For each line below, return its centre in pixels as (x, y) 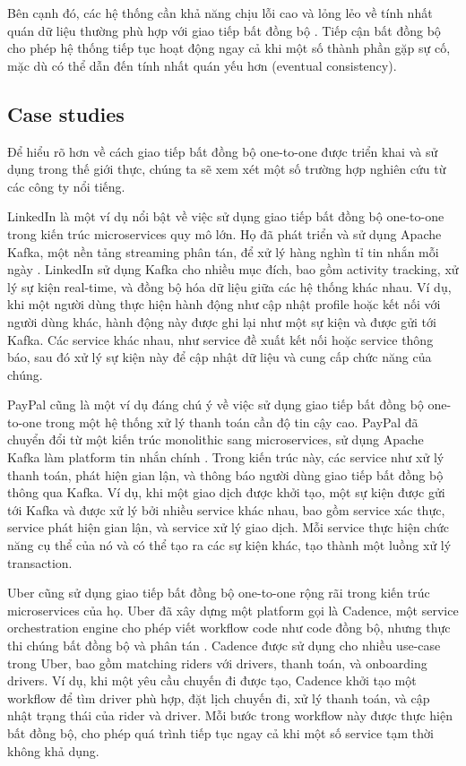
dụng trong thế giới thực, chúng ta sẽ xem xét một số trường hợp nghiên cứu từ (227, 169)
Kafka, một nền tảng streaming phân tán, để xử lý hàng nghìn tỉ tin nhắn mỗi (223, 251)
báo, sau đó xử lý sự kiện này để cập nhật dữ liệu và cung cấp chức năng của (220, 357)
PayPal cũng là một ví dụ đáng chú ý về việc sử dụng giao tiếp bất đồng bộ (216, 405)
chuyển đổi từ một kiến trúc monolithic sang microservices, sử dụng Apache (216, 439)
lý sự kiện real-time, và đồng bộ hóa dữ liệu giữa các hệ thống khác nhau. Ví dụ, (229, 286)
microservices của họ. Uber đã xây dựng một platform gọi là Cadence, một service (233, 610)
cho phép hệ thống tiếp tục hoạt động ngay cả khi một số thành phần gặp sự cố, (229, 48)
